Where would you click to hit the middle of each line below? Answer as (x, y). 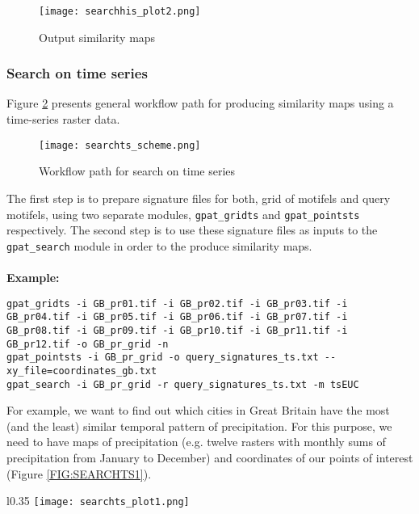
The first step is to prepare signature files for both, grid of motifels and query (199, 198)
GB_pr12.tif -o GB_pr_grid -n (88, 344)
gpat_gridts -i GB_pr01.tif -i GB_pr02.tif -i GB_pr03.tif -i (177, 303)
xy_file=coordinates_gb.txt (82, 371)
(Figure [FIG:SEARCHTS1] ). (79, 473)
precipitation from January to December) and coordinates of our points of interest (210, 457)
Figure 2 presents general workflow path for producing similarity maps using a (200, 103)
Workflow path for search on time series (137, 171)
